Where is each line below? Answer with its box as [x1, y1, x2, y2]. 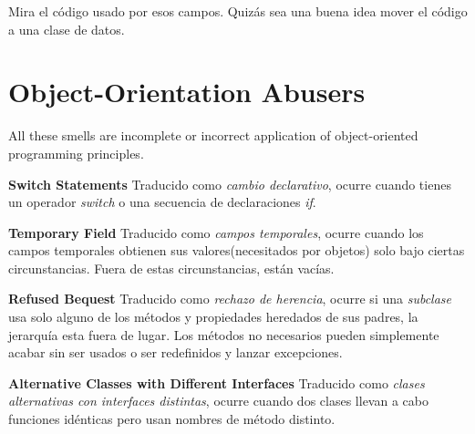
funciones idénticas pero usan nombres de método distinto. [8, 409, 336, 429]
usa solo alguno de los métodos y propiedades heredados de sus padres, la [8, 307, 418, 326]
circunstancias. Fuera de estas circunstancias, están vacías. [8, 258, 335, 277]
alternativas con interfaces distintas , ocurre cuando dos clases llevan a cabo [8, 391, 429, 410]
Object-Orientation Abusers [8, 73, 366, 110]
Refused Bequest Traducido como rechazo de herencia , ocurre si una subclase [8, 289, 451, 308]
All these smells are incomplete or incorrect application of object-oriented [8, 126, 418, 145]
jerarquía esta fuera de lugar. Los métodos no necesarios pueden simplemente [8, 325, 439, 344]
